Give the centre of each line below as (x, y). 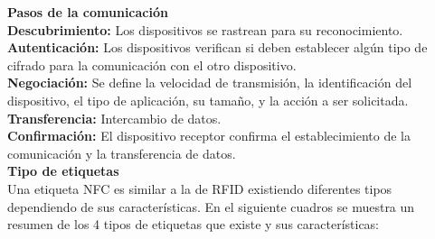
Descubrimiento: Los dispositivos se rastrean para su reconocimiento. (205, 29)
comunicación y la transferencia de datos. (122, 153)
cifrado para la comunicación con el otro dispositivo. (152, 64)
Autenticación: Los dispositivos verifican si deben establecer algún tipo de (217, 47)
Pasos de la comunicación (88, 12)
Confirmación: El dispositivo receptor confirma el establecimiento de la (209, 136)
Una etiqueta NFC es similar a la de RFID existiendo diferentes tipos (200, 188)
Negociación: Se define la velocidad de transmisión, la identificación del (210, 83)
